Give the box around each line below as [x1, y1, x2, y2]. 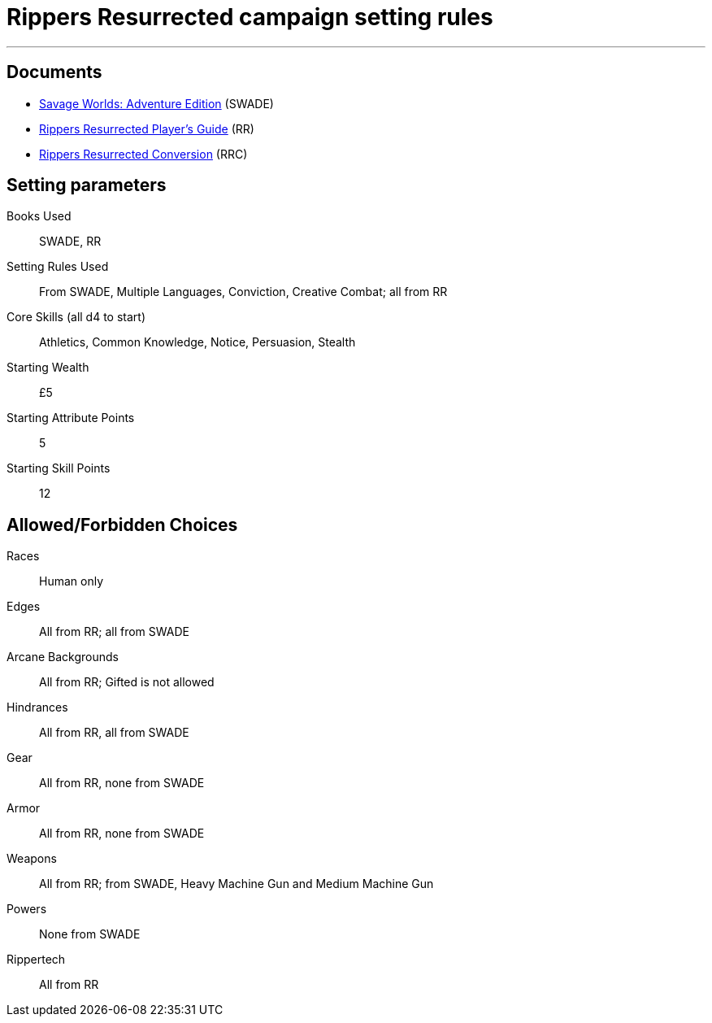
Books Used [7, 209, 72, 224]
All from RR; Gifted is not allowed [39, 675, 215, 690]
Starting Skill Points [7, 461, 111, 476]
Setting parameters [7, 175, 167, 196]
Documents [7, 62, 102, 83]
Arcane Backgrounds [7, 650, 119, 664]
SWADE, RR [39, 234, 102, 249]
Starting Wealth [7, 360, 89, 375]
